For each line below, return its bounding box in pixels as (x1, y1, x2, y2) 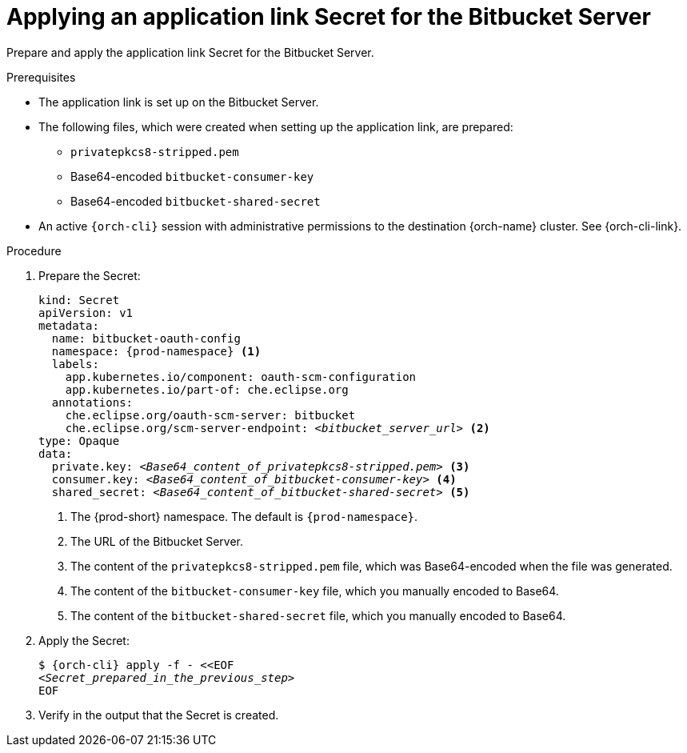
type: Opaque (38, 434, 120, 447)
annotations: (51, 395, 134, 409)
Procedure (6, 243, 62, 258)
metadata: (38, 318, 99, 332)
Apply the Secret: (38, 633, 130, 647)
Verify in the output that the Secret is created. (38, 707, 279, 722)
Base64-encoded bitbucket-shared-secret (70, 194, 321, 208)
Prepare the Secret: (38, 268, 141, 282)
